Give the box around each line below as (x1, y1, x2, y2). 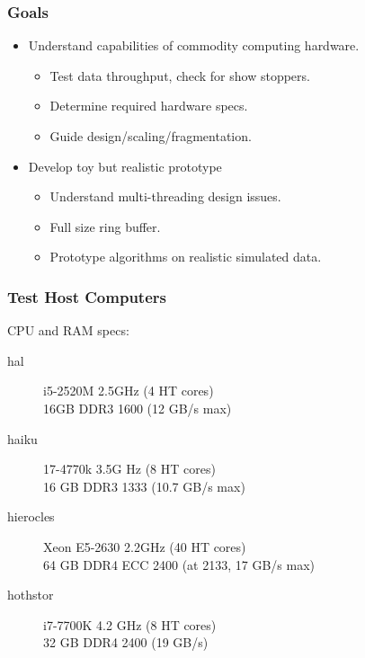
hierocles (7, 507, 55, 526)
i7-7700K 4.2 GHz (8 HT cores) (43, 615, 217, 634)
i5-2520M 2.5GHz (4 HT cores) (43, 381, 214, 400)
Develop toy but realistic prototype (28, 156, 222, 175)
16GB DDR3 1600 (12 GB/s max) (43, 398, 232, 417)
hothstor (7, 585, 54, 604)
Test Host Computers (7, 285, 166, 307)
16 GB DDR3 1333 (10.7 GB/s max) (43, 476, 245, 495)
